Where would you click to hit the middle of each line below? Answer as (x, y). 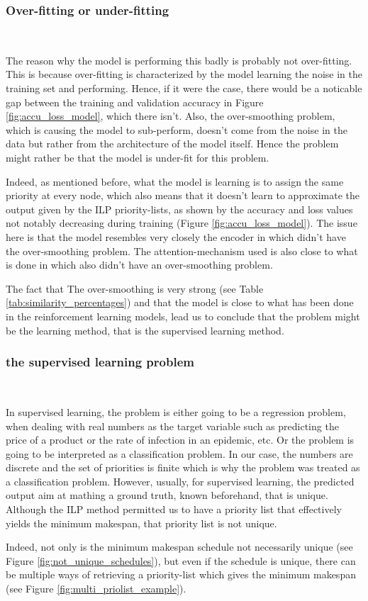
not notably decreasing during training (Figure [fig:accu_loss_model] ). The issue (182, 223)
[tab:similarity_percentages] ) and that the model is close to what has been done (180, 302)
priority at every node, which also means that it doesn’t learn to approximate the (183, 195)
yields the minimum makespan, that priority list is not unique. (141, 523)
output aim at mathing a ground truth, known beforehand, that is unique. (167, 495)
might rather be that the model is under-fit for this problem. (138, 157)
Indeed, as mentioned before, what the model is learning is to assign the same (175, 181)
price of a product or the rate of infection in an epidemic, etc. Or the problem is (180, 440)
